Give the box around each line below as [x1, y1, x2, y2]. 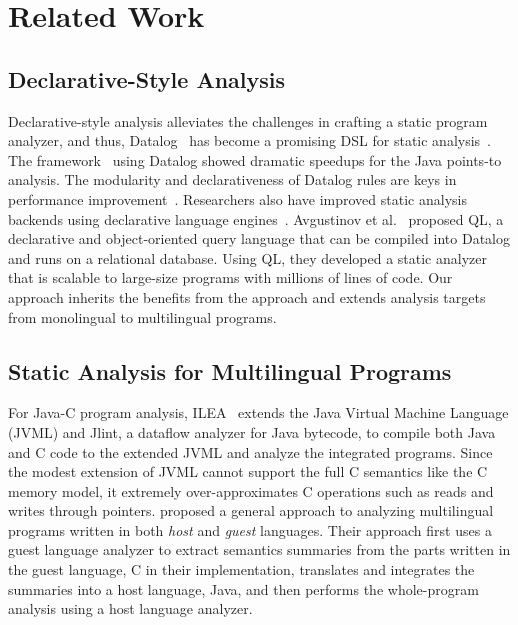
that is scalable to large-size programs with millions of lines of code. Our [8, 267, 453, 288]
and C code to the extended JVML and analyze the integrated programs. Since [8, 441, 493, 462]
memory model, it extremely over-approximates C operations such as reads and [8, 480, 494, 501]
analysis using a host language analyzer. [8, 598, 253, 619]
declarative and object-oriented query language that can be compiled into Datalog [8, 228, 510, 249]
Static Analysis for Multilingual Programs [8, 355, 452, 386]
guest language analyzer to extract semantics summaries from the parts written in [8, 539, 511, 560]
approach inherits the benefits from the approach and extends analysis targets [8, 286, 486, 307]
